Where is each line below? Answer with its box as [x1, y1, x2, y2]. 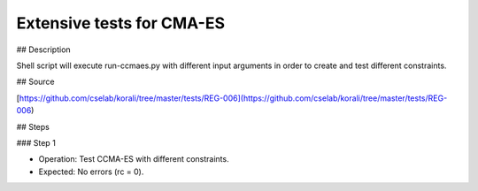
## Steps [16, 121, 50, 132]
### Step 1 [16, 137, 57, 148]
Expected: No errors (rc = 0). [38, 166, 144, 177]
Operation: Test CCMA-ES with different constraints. [38, 154, 229, 164]
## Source [16, 76, 55, 88]
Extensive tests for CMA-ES [16, 13, 226, 33]
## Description [16, 44, 71, 55]
